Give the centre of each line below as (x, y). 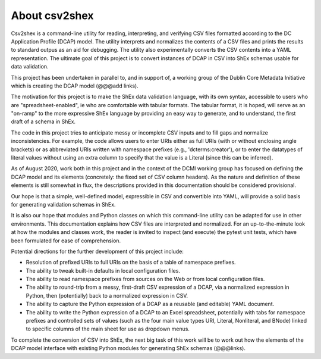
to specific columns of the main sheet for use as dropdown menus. (108, 329)
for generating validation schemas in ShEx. (63, 204)
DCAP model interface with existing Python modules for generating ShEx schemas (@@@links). (128, 348)
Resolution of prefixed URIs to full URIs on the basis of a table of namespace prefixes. (131, 263)
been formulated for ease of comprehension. (66, 241)
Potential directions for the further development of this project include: (97, 251)
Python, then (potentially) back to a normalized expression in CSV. (107, 295)
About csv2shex (53, 15)
